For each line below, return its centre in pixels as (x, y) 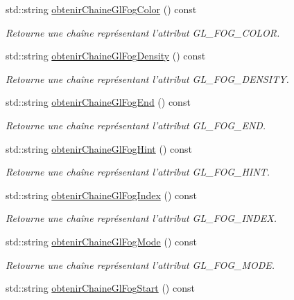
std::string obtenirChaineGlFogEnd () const (98, 102)
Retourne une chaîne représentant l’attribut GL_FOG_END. (136, 125)
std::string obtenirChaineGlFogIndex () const (102, 195)
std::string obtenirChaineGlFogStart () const (100, 288)
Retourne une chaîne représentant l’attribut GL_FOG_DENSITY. (147, 78)
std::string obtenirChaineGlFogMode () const (102, 241)
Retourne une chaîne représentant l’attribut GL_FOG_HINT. (138, 172)
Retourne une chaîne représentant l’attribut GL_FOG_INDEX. (141, 218)
